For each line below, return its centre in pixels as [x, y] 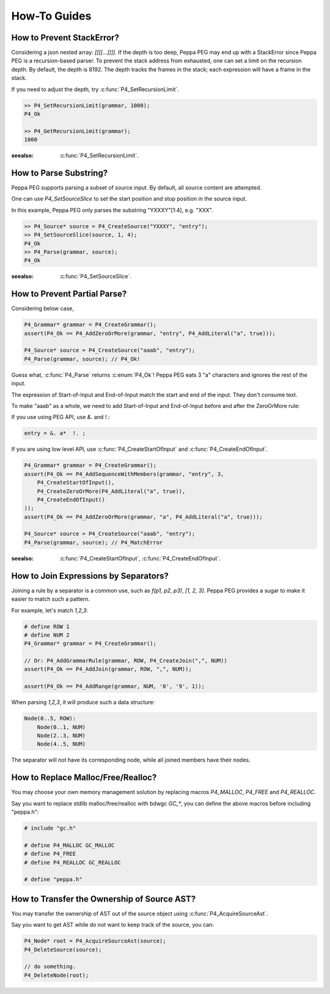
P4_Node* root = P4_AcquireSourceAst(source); [95, 941]
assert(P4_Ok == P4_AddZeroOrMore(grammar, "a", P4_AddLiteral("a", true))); [143, 517]
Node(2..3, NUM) [61, 735]
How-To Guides [51, 16]
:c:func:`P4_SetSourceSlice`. [95, 276]
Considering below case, [43, 308]
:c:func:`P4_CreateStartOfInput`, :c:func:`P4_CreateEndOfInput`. [140, 558]
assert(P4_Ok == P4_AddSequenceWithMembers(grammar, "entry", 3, [124, 474]
